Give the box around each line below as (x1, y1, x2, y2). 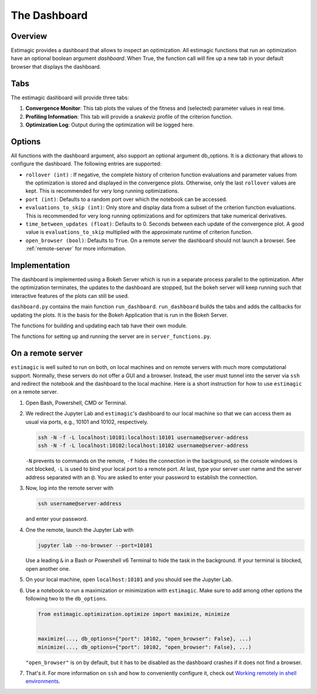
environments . (25, 678, 60, 685)
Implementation (11, 260, 70, 270)
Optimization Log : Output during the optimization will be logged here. (25, 121, 194, 128)
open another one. (25, 565, 70, 572)
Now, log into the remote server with (25, 485, 114, 492)
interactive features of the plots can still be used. (11, 292, 129, 299)
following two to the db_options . (25, 595, 108, 602)
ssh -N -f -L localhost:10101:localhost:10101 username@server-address (38, 434, 249, 441)
